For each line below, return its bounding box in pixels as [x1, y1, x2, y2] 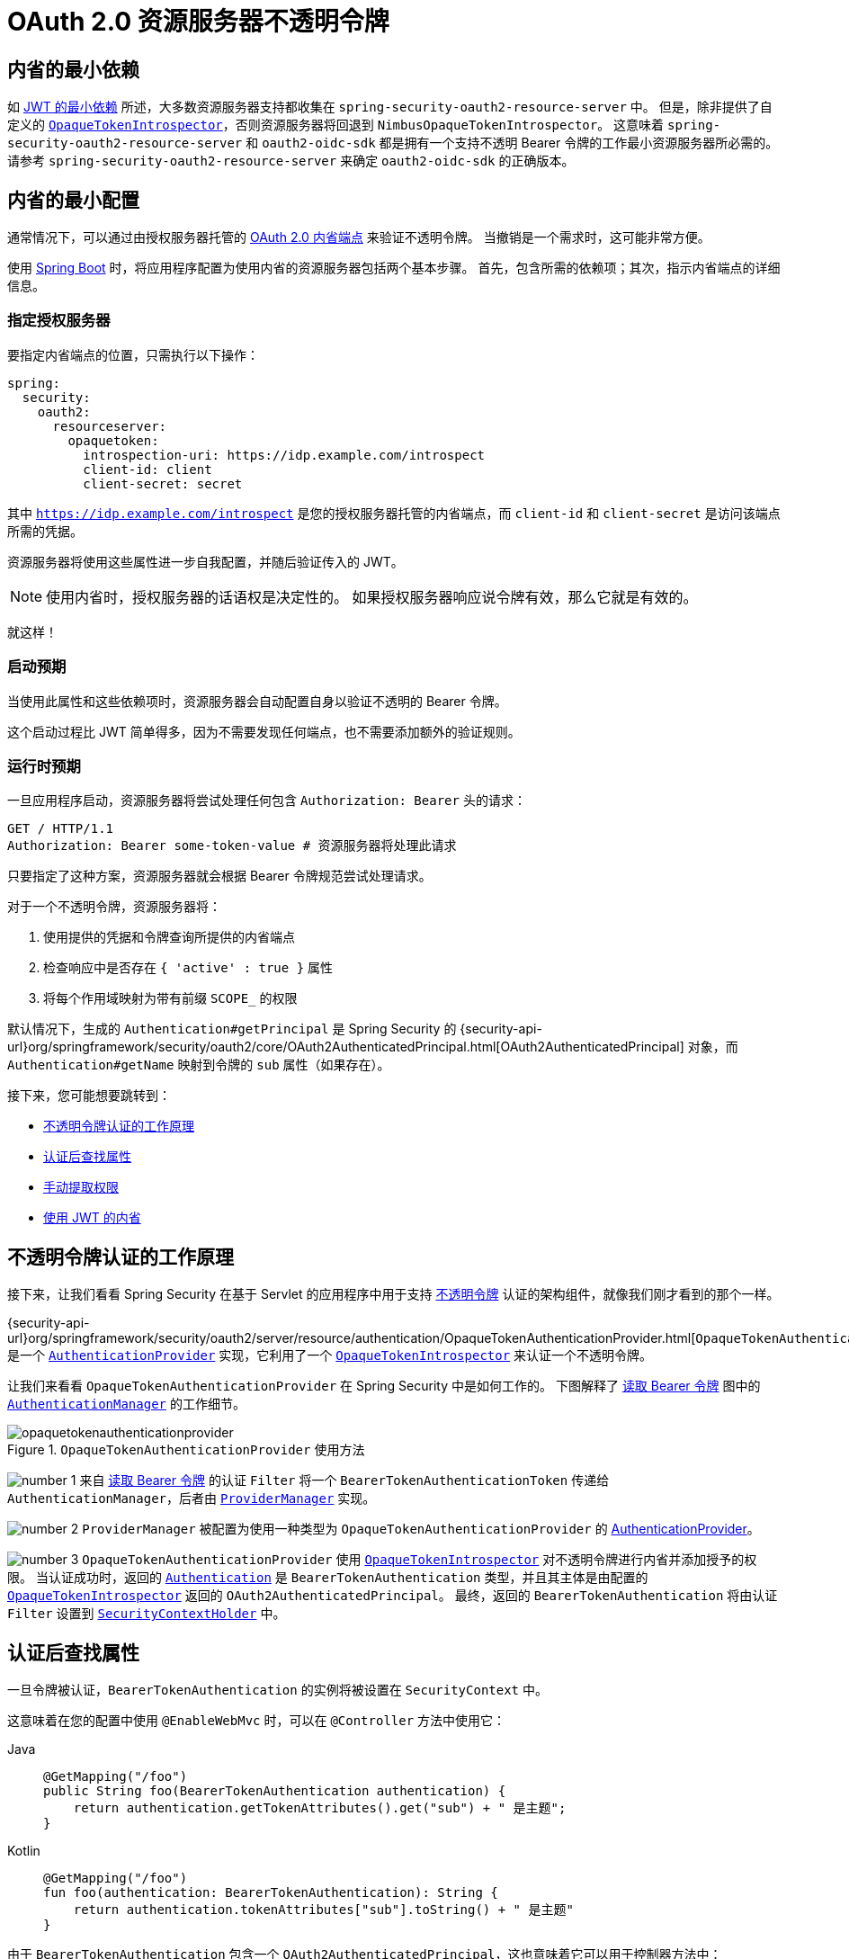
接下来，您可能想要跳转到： [7, 1087, 171, 1104]
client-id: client [83, 461, 212, 477]
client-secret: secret [83, 476, 243, 491]
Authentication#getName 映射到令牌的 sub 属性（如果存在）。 [7, 1057, 390, 1073]
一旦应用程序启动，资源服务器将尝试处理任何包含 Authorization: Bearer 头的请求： [7, 792, 526, 809]
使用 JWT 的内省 [43, 1210, 141, 1226]
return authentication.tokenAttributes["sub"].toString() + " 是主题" [73, 1901, 574, 1917]
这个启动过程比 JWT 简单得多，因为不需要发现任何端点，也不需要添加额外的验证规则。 [7, 723, 521, 739]
